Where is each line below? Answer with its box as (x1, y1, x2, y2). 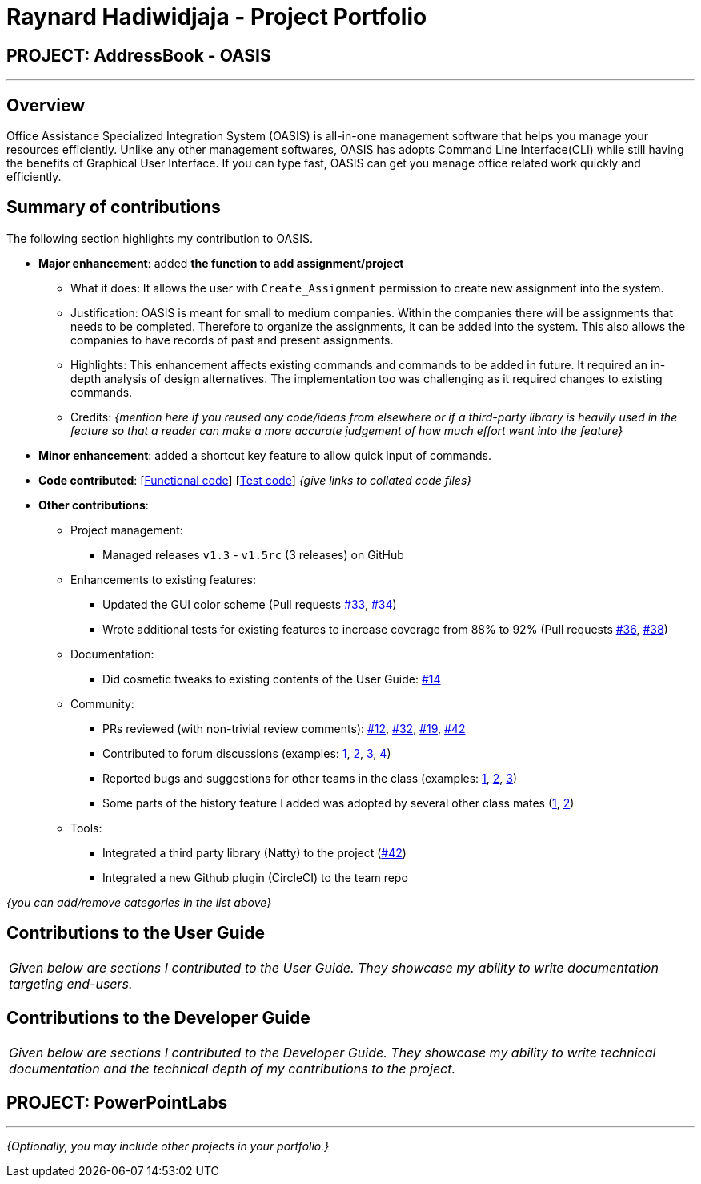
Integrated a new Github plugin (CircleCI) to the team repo (102, 870, 408, 884)
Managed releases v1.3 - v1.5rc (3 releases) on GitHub (102, 547, 404, 562)
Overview (6, 95, 86, 115)
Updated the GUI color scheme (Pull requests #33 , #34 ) (102, 597, 397, 611)
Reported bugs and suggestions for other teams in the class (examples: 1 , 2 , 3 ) (102, 771, 518, 785)
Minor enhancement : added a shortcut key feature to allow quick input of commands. (38, 448, 491, 462)
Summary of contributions (6, 197, 221, 218)
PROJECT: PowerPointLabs (6, 1092, 228, 1113)
